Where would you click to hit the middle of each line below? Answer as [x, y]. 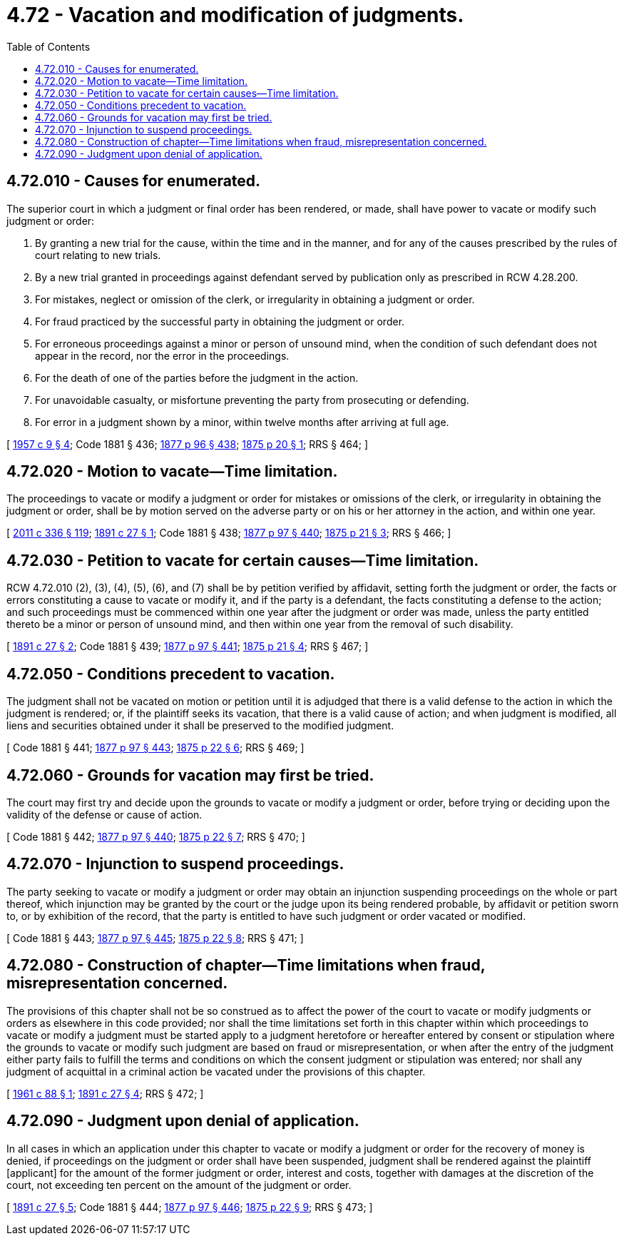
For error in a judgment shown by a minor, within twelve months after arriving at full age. [242, 422]
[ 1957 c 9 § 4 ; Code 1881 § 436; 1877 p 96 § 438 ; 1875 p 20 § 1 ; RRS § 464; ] [188, 444]
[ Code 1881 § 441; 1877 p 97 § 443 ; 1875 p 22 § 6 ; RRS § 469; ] [155, 748]
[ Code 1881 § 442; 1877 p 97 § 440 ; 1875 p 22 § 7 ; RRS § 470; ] [156, 836]
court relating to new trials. [98, 255]
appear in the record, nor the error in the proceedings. [162, 355]
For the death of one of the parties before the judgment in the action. [197, 378]
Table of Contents [48, 46]
